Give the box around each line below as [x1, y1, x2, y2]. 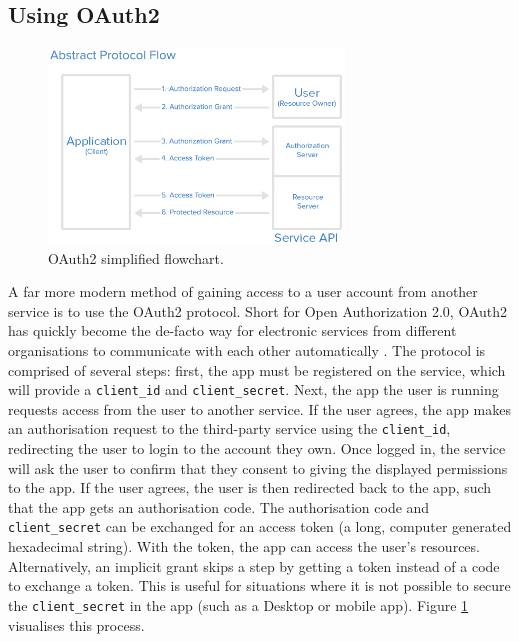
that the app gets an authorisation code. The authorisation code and [8, 496, 430, 517]
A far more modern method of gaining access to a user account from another [8, 281, 478, 302]
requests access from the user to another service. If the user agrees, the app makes [8, 398, 511, 419]
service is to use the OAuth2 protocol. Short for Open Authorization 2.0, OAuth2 [8, 300, 508, 321]
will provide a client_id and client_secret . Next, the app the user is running [8, 379, 499, 400]
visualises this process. [8, 614, 145, 635]
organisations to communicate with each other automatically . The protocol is [8, 339, 486, 360]
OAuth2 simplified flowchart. [48, 247, 224, 268]
